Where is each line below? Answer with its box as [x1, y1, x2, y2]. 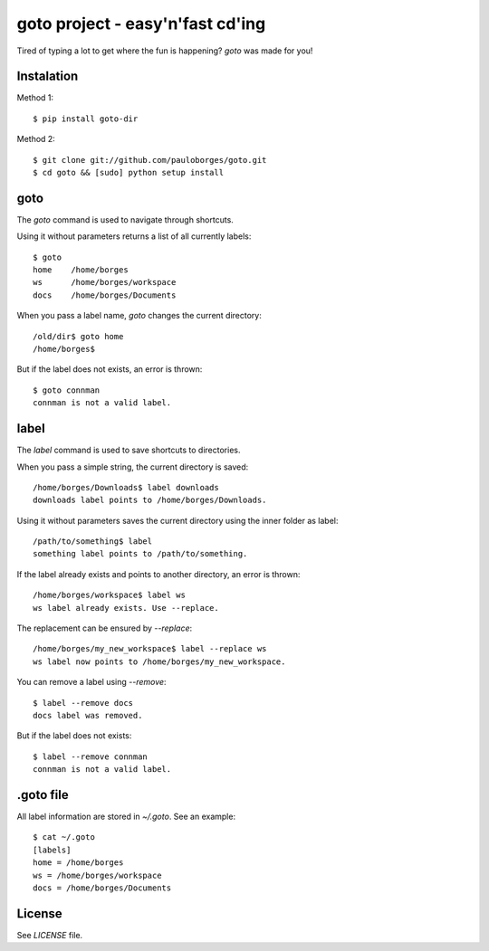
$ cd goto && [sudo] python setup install [33, 167, 225, 178]
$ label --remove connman [33, 751, 149, 762]
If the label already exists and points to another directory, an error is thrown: [16, 568, 301, 579]
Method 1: [16, 92, 54, 103]
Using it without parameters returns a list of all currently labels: [16, 231, 252, 242]
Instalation [16, 69, 79, 84]
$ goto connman [33, 385, 101, 395]
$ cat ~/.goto [33, 832, 95, 842]
